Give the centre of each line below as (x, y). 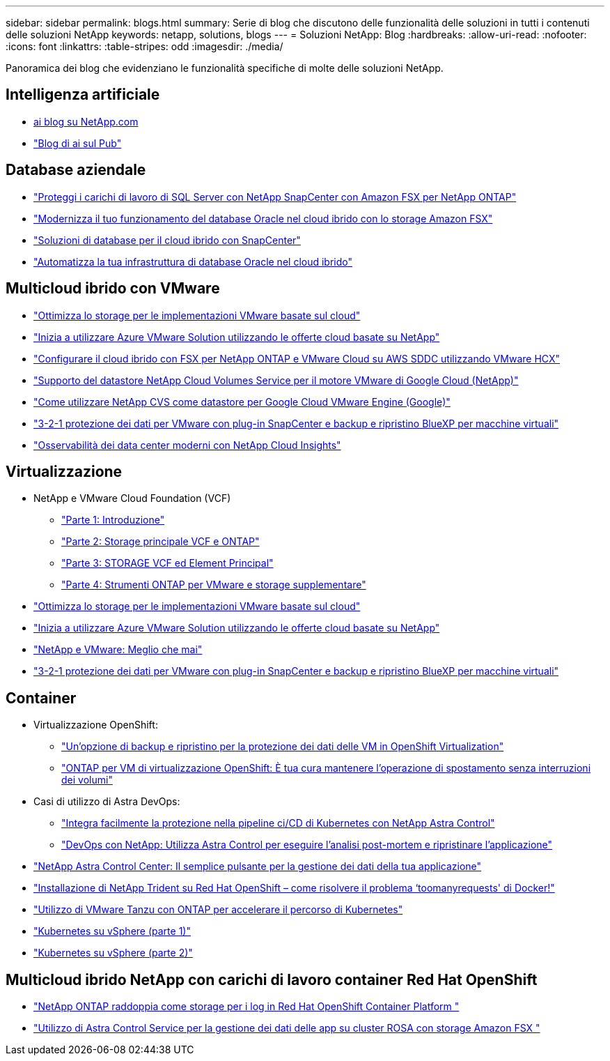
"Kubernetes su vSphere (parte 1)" (112, 931)
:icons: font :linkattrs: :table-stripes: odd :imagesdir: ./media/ (144, 46)
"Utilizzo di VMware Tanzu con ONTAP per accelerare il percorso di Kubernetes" (218, 910)
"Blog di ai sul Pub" (78, 143)
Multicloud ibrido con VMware (113, 289)
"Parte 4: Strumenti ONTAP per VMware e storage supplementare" (214, 585)
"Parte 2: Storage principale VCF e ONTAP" (161, 542)
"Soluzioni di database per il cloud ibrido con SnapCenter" (167, 240)
